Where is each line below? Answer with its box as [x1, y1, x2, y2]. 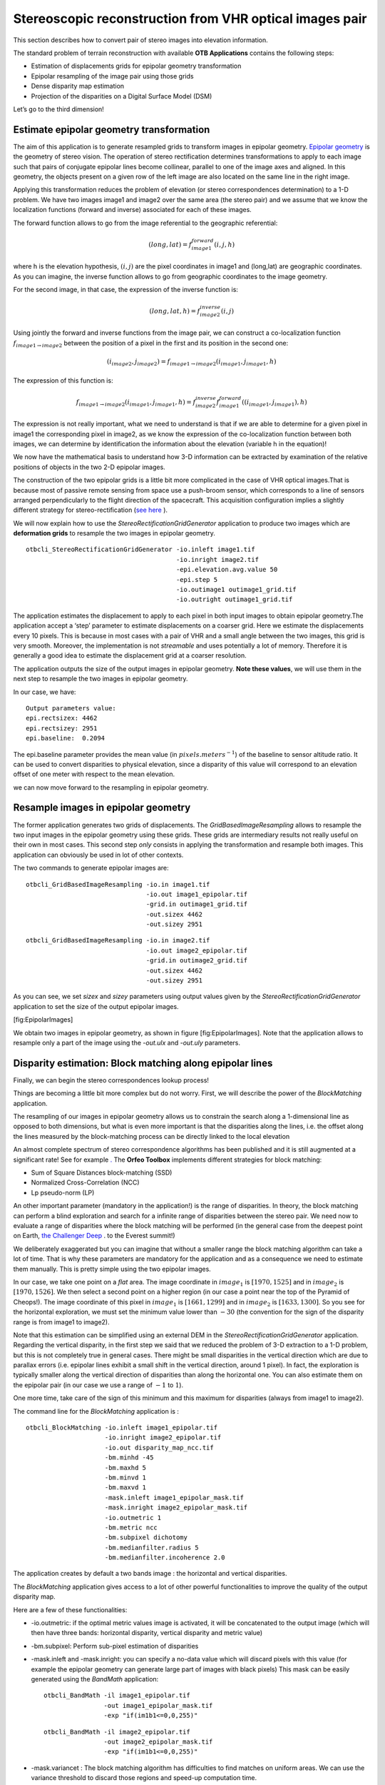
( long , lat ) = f [148, 240, 192, 248]
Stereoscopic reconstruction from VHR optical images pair [13, 11, 367, 26]
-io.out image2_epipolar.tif [145, 946, 248, 955]
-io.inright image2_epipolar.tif [104, 1434, 222, 1442]
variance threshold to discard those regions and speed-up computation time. [31, 1774, 257, 1782]
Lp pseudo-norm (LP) [31, 1188, 95, 1197]
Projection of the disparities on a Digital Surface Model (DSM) [31, 91, 212, 100]
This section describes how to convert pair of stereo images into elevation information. [13, 36, 268, 44]
